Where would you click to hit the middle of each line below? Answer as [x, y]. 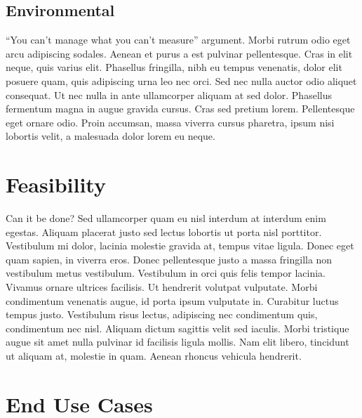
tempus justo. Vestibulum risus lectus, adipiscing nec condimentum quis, [162, 314]
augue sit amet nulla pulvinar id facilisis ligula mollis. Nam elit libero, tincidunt [177, 342]
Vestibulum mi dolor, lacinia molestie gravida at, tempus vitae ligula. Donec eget [180, 246]
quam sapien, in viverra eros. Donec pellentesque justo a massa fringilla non [169, 259]
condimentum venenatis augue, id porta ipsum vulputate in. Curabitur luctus [172, 300]
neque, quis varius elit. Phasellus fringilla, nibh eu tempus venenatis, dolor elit [174, 67]
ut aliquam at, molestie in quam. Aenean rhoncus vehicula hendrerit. [154, 356]
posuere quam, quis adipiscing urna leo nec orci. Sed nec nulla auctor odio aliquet [181, 80]
